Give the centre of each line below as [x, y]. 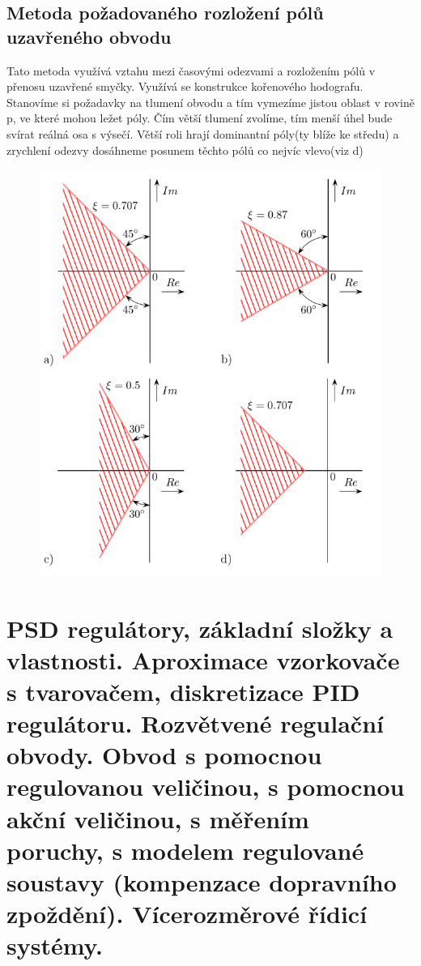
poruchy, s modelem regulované [185, 850]
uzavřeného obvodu [89, 36]
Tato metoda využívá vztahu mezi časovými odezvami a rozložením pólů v [191, 70]
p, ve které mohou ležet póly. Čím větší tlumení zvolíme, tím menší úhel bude [200, 118]
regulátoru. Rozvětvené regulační [195, 723]
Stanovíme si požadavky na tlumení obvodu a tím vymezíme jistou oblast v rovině [210, 102]
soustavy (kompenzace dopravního [202, 882]
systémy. [55, 945]
